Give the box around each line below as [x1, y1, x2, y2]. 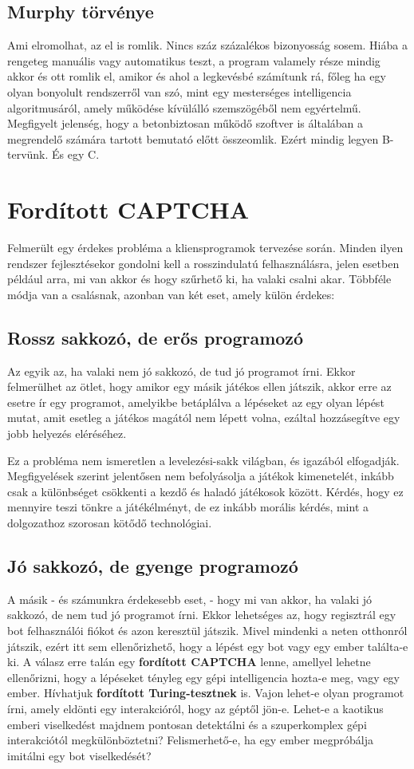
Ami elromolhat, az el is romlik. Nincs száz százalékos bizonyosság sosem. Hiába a [7, 37, 408, 53]
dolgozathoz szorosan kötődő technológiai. [7, 515, 212, 530]
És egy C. [52, 146, 100, 163]
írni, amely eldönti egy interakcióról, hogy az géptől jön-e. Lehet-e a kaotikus [7, 700, 384, 716]
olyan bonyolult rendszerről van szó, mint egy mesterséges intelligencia [7, 83, 352, 100]
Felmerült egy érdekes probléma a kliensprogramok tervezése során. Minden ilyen [7, 239, 404, 256]
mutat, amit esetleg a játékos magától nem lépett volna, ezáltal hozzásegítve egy [7, 409, 400, 426]
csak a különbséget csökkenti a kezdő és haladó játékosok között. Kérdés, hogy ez [7, 483, 404, 499]
